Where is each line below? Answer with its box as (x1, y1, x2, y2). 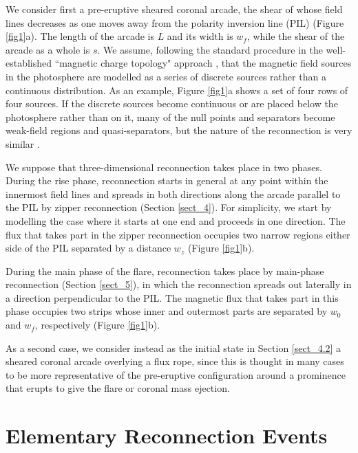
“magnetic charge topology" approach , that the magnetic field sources (54, 56, 352, 70)
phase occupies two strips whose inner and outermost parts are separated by (6, 304, 328, 318)
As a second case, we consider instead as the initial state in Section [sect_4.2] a (6, 340, 341, 355)
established (6, 56, 52, 70)
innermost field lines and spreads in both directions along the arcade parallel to (6, 186, 341, 201)
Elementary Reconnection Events (6, 421, 328, 450)
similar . (6, 136, 40, 151)
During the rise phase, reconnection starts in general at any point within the (6, 173, 328, 188)
